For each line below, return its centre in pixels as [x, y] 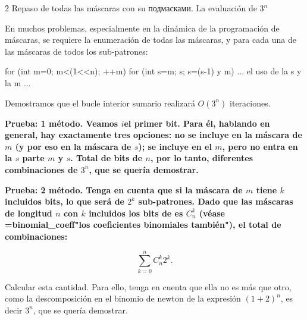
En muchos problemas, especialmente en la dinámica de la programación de [142, 28]
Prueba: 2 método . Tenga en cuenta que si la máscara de [124, 189]
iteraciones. [250, 103]
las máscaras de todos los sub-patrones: [76, 51]
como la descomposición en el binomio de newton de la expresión [123, 298]
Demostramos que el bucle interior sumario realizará [100, 103]
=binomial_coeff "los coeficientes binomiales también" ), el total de [143, 225]
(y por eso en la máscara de [73, 146]
